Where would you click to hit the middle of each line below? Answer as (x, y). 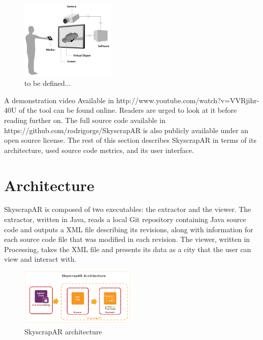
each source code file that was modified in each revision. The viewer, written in (127, 239)
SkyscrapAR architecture (63, 332)
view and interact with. (40, 259)
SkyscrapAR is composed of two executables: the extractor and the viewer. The (128, 209)
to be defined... (48, 83)
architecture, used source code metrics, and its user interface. (99, 150)
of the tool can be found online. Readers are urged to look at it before (128, 110)
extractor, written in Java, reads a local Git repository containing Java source (125, 219)
